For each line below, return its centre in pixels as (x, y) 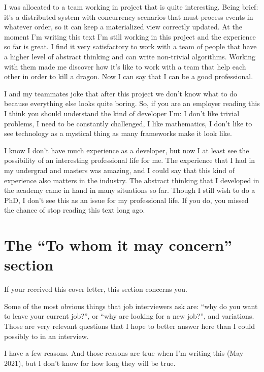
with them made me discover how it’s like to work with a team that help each (125, 66)
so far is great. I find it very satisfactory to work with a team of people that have (130, 46)
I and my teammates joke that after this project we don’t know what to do (121, 93)
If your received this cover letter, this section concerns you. (96, 289)
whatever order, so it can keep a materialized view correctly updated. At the (123, 27)
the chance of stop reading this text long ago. (75, 210)
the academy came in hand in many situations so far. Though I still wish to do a (130, 190)
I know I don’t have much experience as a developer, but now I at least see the (127, 150)
